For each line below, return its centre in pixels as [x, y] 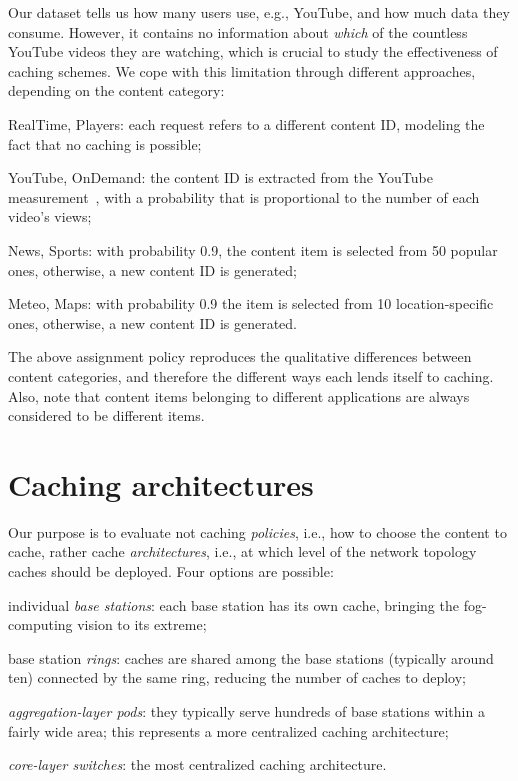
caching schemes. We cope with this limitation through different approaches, [242, 70]
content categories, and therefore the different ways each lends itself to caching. [251, 375]
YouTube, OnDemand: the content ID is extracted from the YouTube [220, 177]
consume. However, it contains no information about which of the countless [238, 31]
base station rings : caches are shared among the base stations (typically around [251, 657]
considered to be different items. [106, 415]
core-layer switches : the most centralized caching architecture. [197, 764]
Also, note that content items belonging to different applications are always [239, 395]
